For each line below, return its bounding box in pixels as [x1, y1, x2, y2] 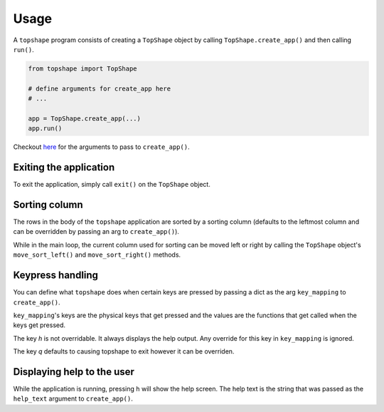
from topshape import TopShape [28, 64, 138, 73]
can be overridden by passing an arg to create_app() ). [13, 227, 179, 236]
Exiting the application [13, 161, 115, 174]
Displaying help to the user [13, 366, 135, 378]
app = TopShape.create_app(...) [28, 114, 142, 123]
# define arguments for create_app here [28, 84, 171, 93]
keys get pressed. [13, 321, 66, 329]
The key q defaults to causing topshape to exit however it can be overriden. [13, 347, 235, 356]
